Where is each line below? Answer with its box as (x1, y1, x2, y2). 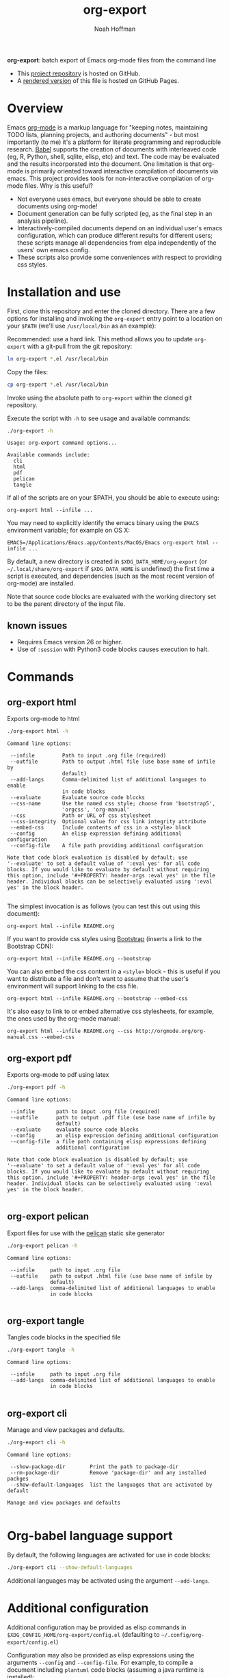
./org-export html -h (7, 728, 69, 735)
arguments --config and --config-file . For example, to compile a (7, 1658, 193, 1666)
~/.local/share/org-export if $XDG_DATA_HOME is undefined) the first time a (7, 565, 215, 573)
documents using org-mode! (16, 202, 98, 210)
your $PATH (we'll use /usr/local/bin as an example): (7, 321, 157, 330)
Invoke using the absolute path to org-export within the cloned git (7, 393, 192, 402)
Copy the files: (7, 367, 49, 376)
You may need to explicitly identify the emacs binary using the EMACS (7, 519, 200, 527)
